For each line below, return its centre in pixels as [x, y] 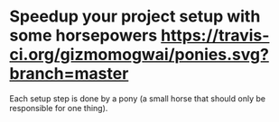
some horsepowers [84, 35]
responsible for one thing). [59, 108]
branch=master [69, 74]
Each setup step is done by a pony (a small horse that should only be [138, 98]
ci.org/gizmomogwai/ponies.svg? [139, 55]
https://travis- [215, 35]
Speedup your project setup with [135, 17]
